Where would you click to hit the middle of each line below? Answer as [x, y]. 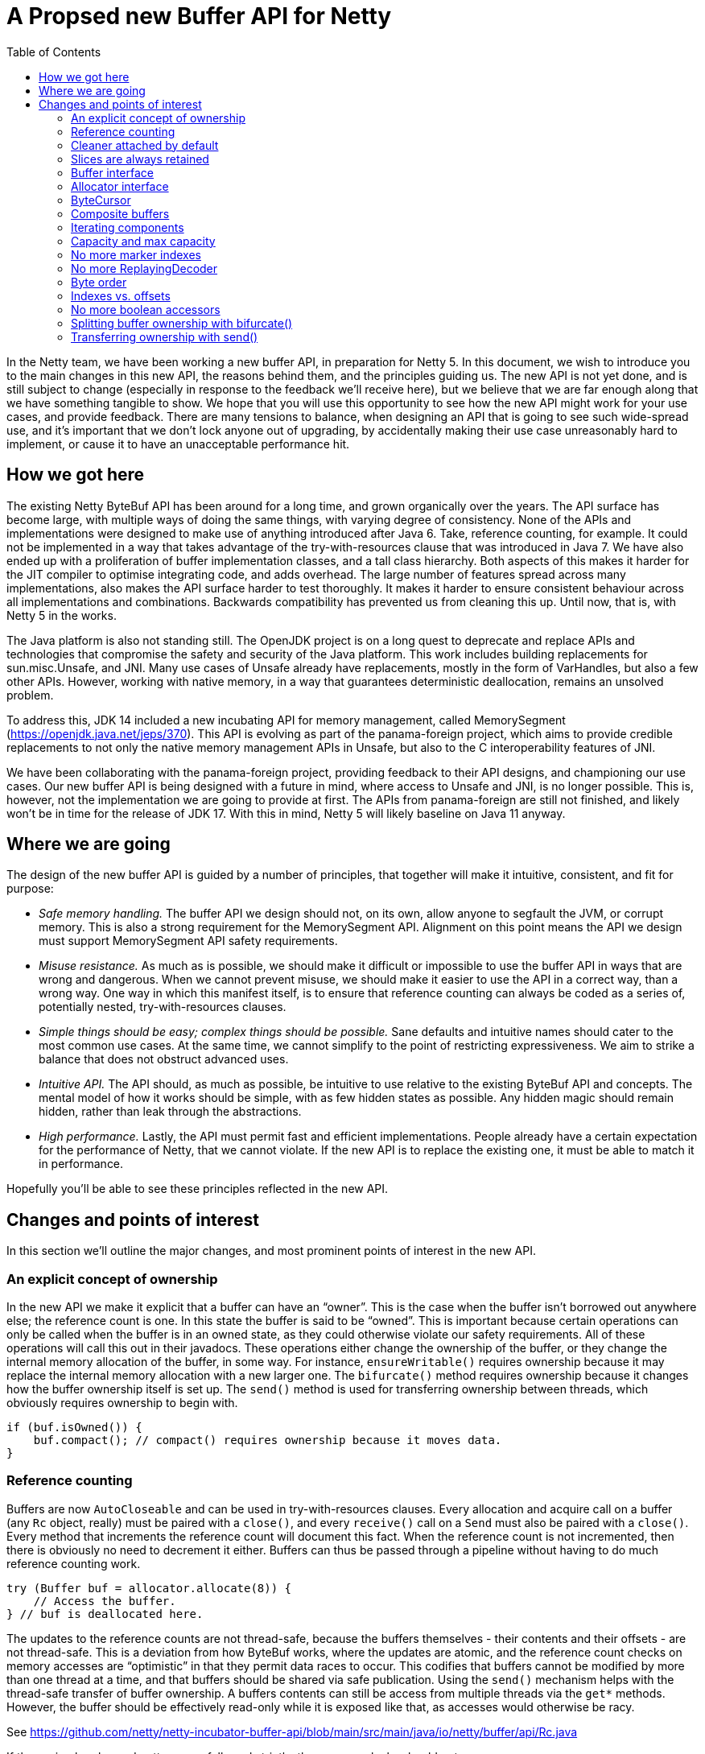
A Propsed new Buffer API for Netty [199, 16]
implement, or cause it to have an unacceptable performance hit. [178, 444]
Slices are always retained [140, 159]
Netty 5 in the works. [62, 615]
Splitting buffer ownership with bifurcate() [182, 323]
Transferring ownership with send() [165, 336]
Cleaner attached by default [145, 145]
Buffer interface [112, 172]
